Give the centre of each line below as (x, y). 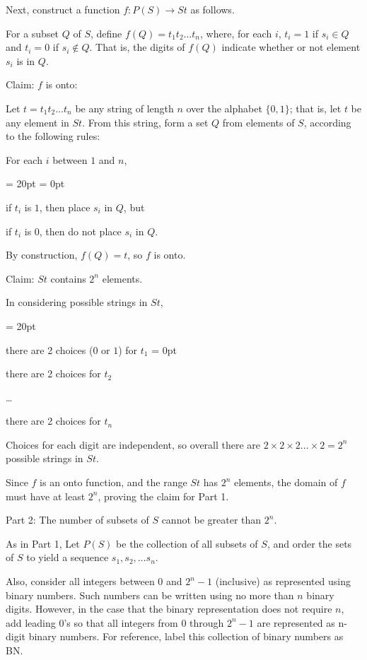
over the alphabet (224, 108)
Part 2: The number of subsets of (77, 520)
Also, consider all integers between (80, 581)
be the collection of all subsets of (187, 543)
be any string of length (124, 108)
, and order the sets (309, 543)
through (207, 622)
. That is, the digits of (137, 47)
